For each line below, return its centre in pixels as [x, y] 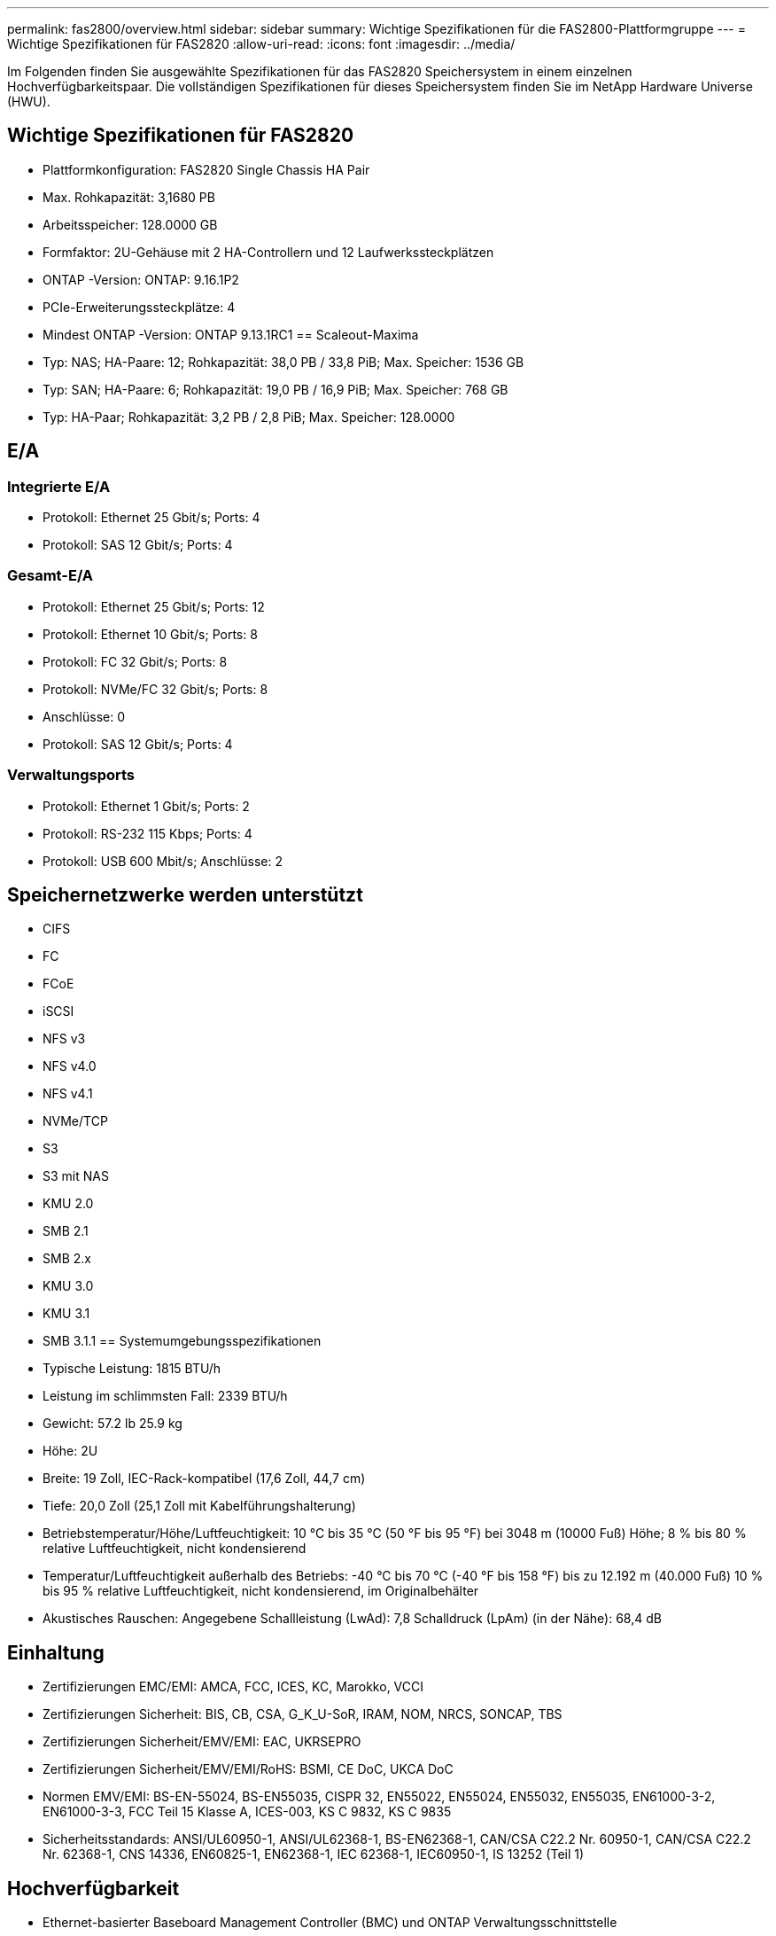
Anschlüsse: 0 [84, 716]
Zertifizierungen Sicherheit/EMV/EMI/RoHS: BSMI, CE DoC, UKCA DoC [248, 1769]
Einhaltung [56, 1652]
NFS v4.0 [70, 1066]
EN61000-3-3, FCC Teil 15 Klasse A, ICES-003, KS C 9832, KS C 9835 [247, 1812]
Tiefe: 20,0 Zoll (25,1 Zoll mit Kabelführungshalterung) [199, 1506]
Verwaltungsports [71, 775]
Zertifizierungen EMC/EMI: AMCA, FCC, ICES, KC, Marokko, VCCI [233, 1687]
